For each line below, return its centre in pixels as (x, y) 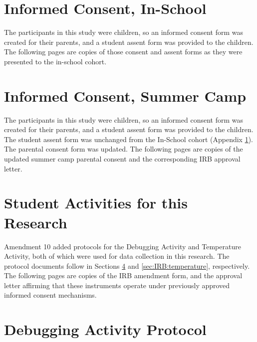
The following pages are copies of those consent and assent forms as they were (123, 52)
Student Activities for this (96, 203)
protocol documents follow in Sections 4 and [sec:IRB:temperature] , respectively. (127, 265)
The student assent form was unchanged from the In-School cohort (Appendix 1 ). (128, 139)
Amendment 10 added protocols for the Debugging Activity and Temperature (123, 246)
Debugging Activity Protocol (105, 329)
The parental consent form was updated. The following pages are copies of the (124, 149)
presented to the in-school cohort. (55, 61)
